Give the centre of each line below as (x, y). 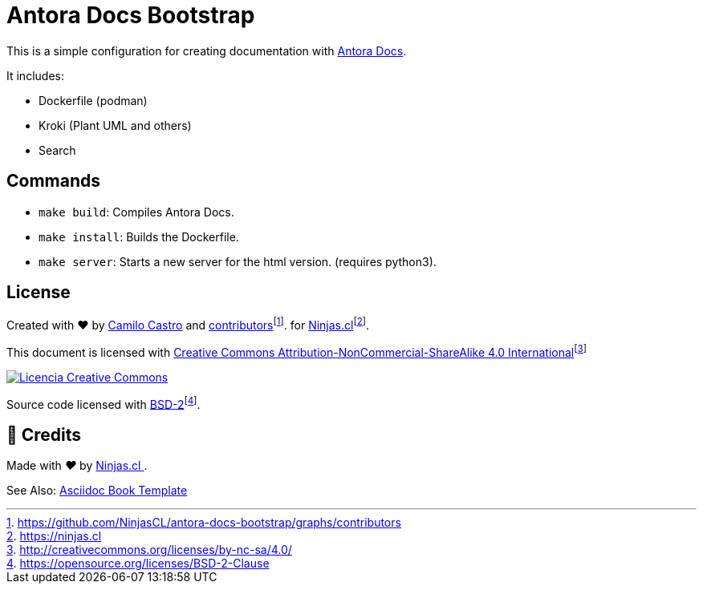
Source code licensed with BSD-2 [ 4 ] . (104, 403)
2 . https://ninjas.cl (54, 536)
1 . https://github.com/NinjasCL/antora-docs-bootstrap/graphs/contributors (204, 523)
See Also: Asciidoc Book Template (97, 491)
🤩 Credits (44, 434)
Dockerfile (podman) (93, 100)
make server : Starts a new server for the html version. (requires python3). (238, 261)
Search (57, 150)
